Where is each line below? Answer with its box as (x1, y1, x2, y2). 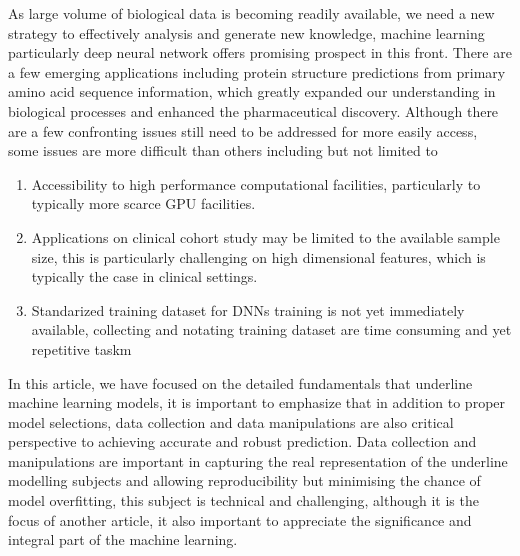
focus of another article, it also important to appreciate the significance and (8, 509, 472, 530)
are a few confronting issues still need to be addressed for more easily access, (8, 120, 478, 141)
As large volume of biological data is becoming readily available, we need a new (8, 3, 495, 23)
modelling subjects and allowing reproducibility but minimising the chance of (8, 470, 481, 491)
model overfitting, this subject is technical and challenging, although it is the (8, 490, 479, 511)
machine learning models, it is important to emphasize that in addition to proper (8, 392, 506, 413)
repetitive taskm (31, 338, 132, 359)
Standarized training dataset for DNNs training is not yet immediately (31, 299, 465, 320)
